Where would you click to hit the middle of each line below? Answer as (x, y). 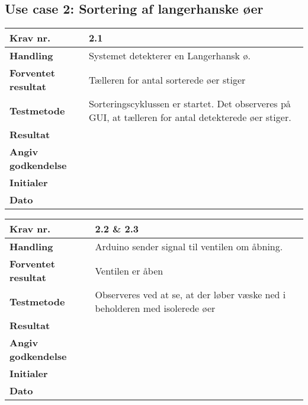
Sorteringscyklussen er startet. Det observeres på (190, 104)
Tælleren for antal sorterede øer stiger (167, 79)
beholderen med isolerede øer (155, 308)
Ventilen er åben (129, 270)
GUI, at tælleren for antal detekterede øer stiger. (190, 117)
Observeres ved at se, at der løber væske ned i (190, 295)
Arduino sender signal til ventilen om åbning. (189, 247)
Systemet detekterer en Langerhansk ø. (169, 56)
